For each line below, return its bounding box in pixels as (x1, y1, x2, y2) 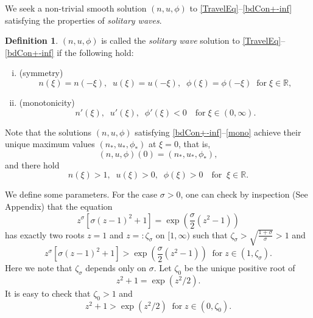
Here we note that (5, 261, 72, 274)
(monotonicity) (19, 95, 75, 108)
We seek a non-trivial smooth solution (5, 2, 147, 14)
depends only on (85, 261, 146, 274)
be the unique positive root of (184, 261, 295, 274)
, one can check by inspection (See (180, 188, 308, 201)
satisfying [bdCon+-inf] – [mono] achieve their (135, 125, 301, 138)
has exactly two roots (5, 228, 85, 241)
